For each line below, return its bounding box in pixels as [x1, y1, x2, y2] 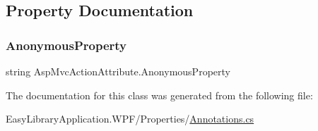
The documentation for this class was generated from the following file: [6, 87, 313, 102]
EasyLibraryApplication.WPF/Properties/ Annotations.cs [6, 111, 254, 126]
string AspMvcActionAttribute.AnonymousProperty [6, 64, 230, 78]
